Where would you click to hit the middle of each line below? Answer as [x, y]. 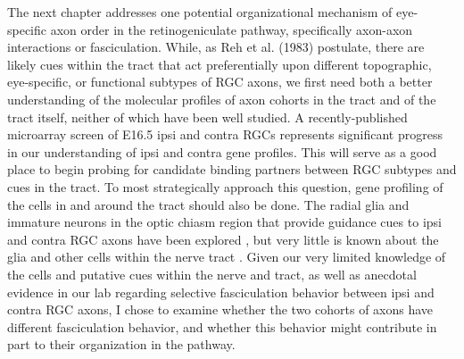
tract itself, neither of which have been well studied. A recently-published [207, 117]
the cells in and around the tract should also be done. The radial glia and [208, 204]
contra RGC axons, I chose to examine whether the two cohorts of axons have [220, 309]
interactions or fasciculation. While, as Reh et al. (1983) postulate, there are [216, 47]
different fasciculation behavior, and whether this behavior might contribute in [222, 326]
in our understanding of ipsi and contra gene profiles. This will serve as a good [222, 151]
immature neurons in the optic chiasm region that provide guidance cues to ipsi [224, 222]
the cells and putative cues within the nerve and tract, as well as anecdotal [212, 274]
